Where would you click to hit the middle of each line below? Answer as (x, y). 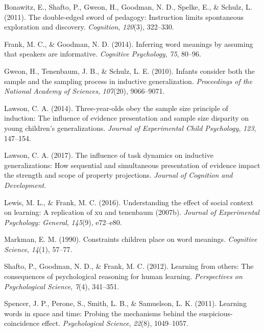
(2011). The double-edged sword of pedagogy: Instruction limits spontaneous (124, 17)
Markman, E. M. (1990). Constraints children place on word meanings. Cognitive (131, 239)
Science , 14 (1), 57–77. (38, 249)
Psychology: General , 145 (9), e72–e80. (63, 222)
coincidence (22, 323)
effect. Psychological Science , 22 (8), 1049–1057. (115, 323)
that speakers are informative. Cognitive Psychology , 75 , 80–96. (103, 54)
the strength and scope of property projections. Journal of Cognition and (118, 175)
